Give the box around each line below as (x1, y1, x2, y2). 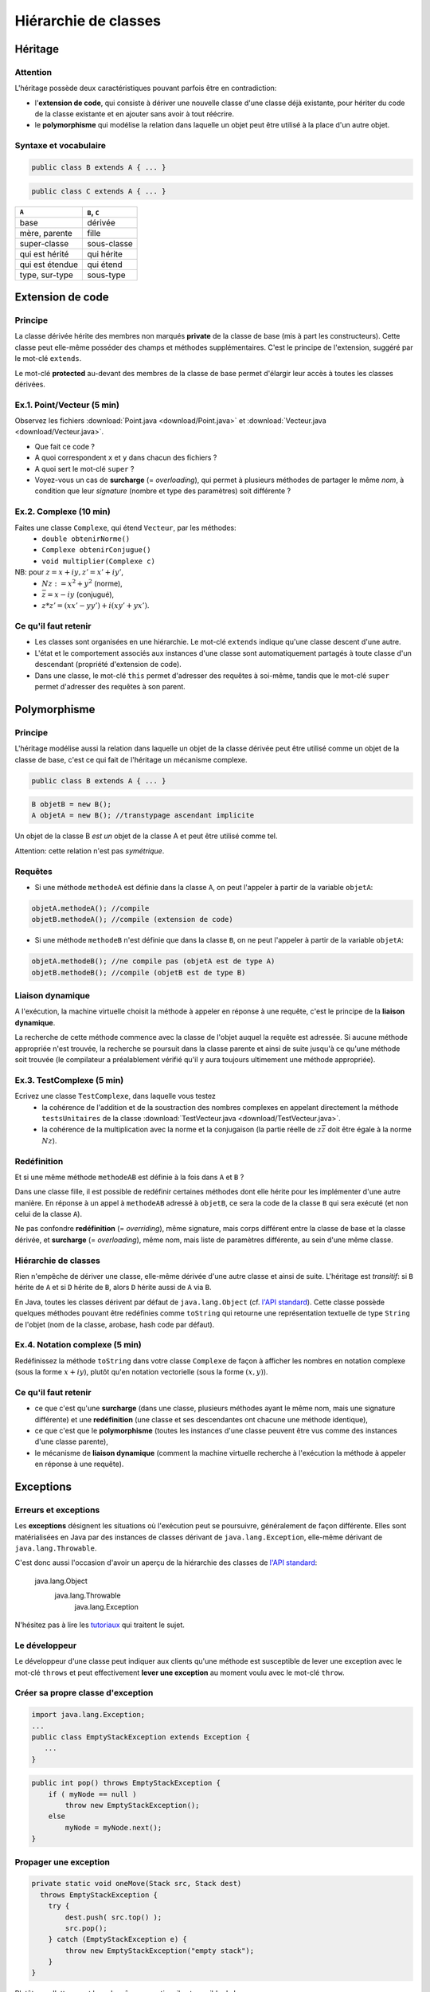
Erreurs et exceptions (14, 1504, 100, 1516)
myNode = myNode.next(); (64, 1823, 162, 1832)
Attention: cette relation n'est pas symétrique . (14, 845, 165, 856)
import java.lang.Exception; (31, 1710, 146, 1719)
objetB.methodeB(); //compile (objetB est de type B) (31, 968, 246, 977)
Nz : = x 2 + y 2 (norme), (41, 578, 123, 588)
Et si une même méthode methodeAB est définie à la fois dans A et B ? (14, 1172, 244, 1182)
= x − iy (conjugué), (46, 590, 115, 599)
